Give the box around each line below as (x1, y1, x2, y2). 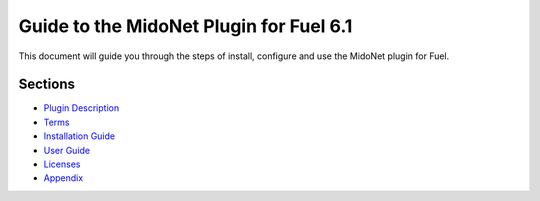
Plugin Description (43, 102, 120, 114)
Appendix (43, 172, 84, 184)
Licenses (43, 158, 81, 170)
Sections (18, 76, 75, 93)
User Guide (43, 144, 91, 156)
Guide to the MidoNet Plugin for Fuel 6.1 (18, 15, 353, 37)
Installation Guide (43, 130, 115, 142)
